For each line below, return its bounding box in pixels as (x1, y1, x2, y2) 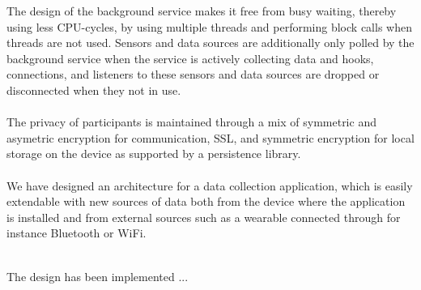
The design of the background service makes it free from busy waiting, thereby (6, 2, 397, 19)
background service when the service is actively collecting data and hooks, (6, 49, 374, 66)
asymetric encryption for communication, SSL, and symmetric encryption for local (6, 129, 415, 146)
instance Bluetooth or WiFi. (6, 224, 147, 241)
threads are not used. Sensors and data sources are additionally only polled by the (6, 34, 415, 51)
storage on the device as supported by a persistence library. (6, 145, 301, 162)
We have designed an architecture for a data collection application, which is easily (6, 177, 413, 194)
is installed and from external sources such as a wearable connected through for (6, 208, 401, 225)
